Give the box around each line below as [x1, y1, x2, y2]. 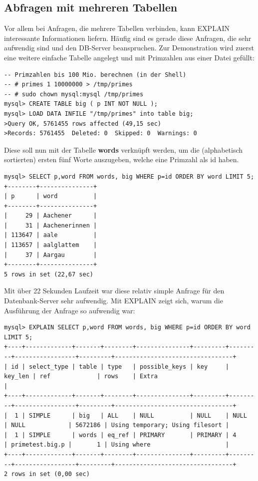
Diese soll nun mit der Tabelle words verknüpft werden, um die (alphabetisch [4, 144, 243, 155]
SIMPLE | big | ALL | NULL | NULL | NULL [29, 412, 247, 419]
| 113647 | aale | [4, 232, 97, 239]
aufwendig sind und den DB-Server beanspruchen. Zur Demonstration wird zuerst [4, 42, 254, 53]
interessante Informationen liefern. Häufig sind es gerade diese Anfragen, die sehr [4, 32, 252, 43]
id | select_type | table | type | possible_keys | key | [11, 363, 230, 370]
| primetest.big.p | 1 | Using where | [4, 441, 230, 449]
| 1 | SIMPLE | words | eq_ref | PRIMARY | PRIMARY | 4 [4, 431, 237, 439]
